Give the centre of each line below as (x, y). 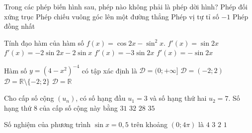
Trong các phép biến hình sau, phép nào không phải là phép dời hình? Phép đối (126, 6)
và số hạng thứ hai (178, 98)
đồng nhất (20, 26)
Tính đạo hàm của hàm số (44, 42)
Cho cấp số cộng (29, 98)
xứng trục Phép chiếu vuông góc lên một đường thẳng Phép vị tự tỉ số (112, 16)
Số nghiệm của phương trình (47, 124)
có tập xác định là (109, 70)
